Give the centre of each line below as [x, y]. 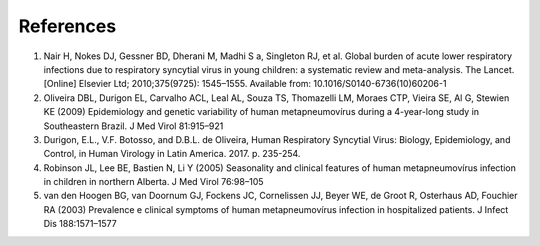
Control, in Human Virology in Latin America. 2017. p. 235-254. [172, 154]
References [67, 26]
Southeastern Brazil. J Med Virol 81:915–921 [133, 126]
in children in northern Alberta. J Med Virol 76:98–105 [153, 182]
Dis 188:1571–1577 [80, 224]
